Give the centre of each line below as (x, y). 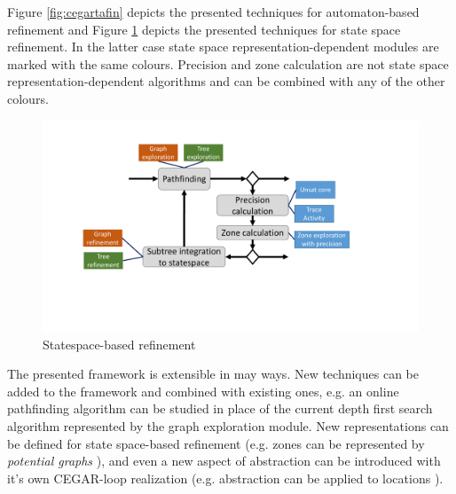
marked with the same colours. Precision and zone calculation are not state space (228, 63)
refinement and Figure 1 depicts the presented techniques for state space (204, 29)
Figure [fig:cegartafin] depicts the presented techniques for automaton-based (213, 12)
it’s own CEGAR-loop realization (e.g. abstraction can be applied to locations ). (225, 478)
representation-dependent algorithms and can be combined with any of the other (226, 81)
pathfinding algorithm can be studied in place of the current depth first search (220, 408)
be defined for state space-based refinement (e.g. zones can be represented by (216, 443)
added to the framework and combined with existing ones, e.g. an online (203, 391)
